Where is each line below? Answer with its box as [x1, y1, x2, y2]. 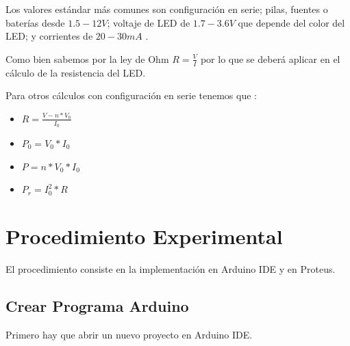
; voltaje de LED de [107, 15, 190, 29]
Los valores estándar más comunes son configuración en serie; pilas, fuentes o [5, 2, 328, 16]
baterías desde [5, 15, 65, 29]
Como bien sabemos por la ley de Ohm [5, 51, 169, 66]
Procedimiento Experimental [5, 222, 283, 250]
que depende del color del [238, 15, 345, 29]
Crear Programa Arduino [5, 295, 189, 316]
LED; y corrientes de [5, 29, 93, 43]
